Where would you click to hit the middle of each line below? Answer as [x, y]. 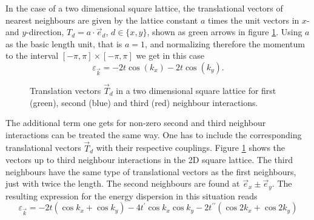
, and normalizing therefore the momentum [225, 43]
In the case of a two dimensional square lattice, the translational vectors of [144, 8]
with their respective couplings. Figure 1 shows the [191, 148]
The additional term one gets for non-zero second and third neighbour [136, 123]
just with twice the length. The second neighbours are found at [123, 183]
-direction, [45, 32]
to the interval [32, 55]
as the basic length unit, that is [64, 43]
